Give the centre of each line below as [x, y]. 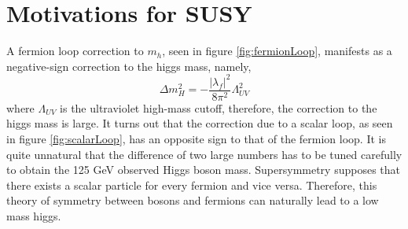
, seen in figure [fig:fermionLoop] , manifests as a [277, 51]
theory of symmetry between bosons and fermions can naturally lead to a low [193, 200]
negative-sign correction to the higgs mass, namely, [129, 66]
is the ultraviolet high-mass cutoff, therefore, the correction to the [219, 107]
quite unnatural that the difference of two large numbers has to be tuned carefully [204, 154]
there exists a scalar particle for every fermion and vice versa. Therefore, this [192, 185]
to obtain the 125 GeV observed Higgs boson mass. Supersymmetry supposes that [204, 170]
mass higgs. [34, 216]
